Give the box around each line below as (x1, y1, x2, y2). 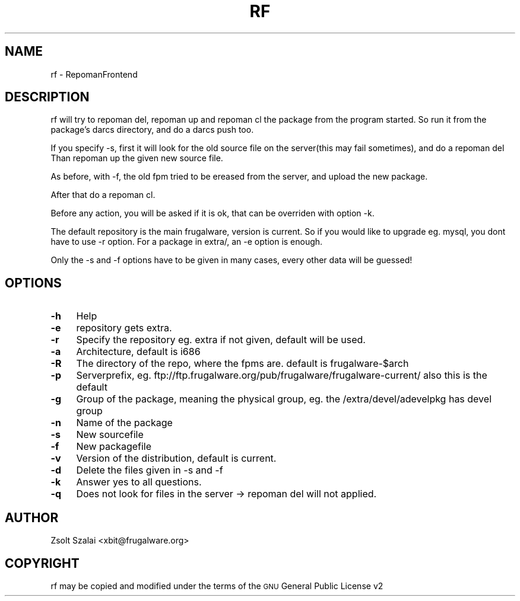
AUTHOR (5, 510, 59, 525)
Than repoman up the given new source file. (50, 153, 223, 164)
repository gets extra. (76, 322, 172, 334)
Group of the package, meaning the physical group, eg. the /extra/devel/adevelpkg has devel (76, 393, 492, 405)
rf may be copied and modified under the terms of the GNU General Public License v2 (50, 580, 383, 591)
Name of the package (76, 417, 173, 429)
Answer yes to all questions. (76, 476, 202, 488)
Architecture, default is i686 (76, 346, 201, 358)
